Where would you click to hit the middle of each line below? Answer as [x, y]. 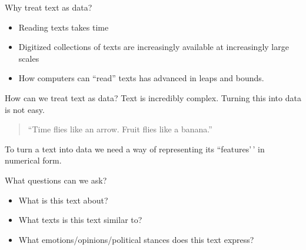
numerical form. [33, 160]
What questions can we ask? [56, 180]
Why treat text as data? [49, 7]
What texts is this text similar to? [80, 220]
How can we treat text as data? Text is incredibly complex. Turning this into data [153, 97]
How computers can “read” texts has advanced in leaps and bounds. [141, 78]
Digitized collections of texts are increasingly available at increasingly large [154, 47]
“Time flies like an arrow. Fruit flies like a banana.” [120, 129]
